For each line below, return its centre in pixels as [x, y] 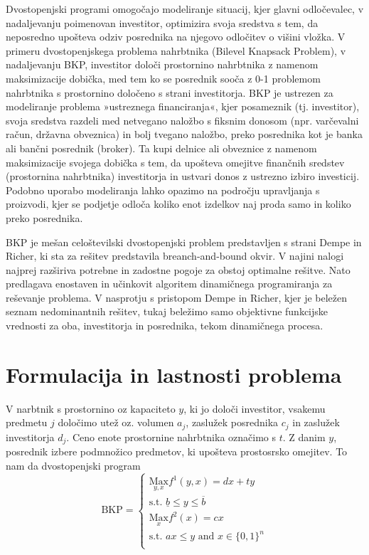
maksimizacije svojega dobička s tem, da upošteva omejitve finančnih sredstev [175, 162]
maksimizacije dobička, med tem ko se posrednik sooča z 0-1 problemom [163, 78]
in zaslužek [316, 422]
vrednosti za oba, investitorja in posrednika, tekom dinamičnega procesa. [165, 326]
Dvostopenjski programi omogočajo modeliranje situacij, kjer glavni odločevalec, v [185, 9]
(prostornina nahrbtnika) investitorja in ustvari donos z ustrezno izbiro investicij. [183, 176]
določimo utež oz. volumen [116, 422]
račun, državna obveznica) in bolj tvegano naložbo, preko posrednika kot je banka [184, 134]
